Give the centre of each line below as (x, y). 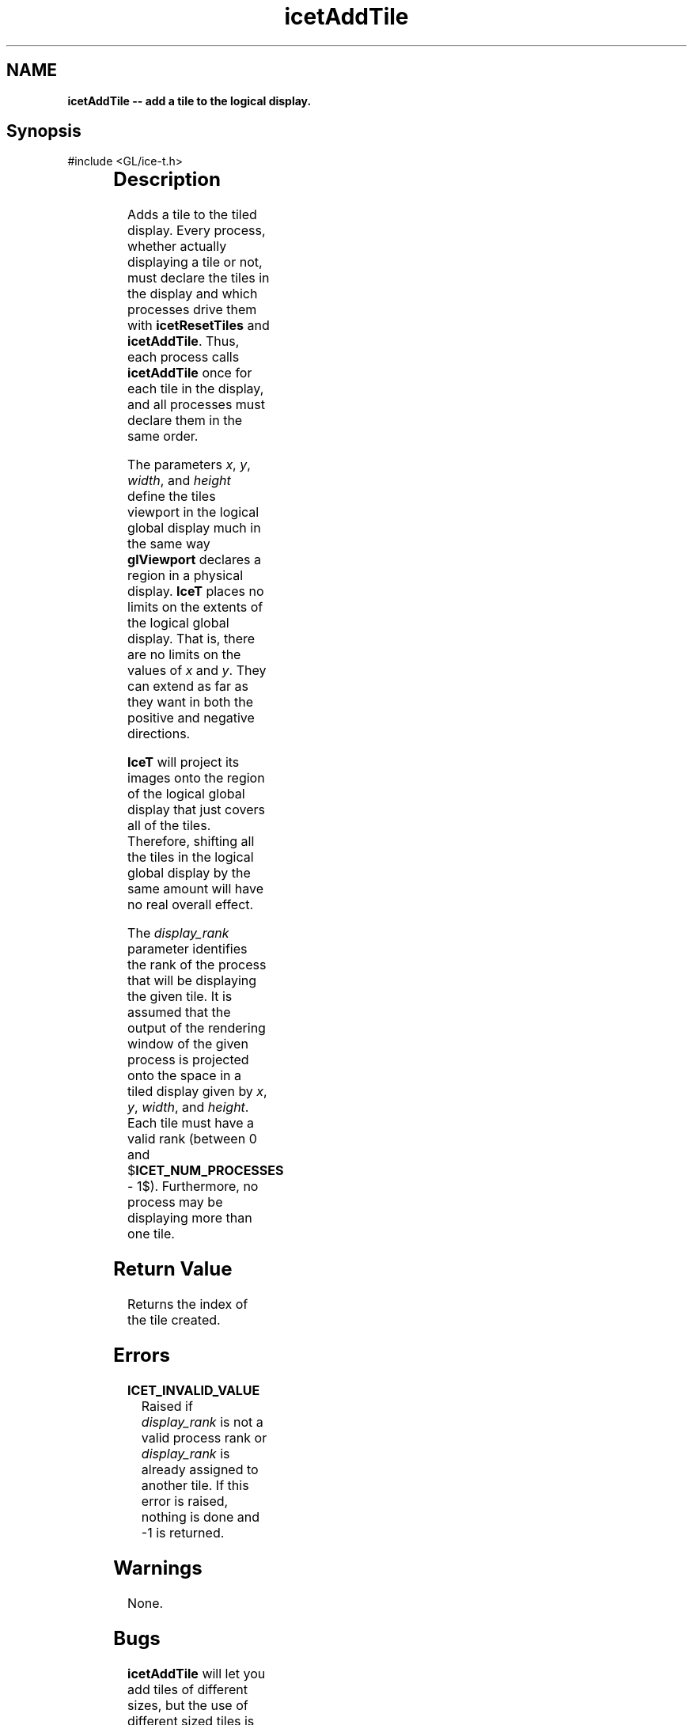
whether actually (177, 246)
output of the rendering (197, 1028)
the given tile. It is (180, 997)
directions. (159, 734)
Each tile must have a (191, 1123)
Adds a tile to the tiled (192, 215)
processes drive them (192, 310)
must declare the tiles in (199, 278)
